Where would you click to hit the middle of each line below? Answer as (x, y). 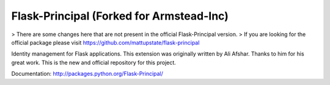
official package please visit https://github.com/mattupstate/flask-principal (105, 42)
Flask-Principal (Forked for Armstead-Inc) (120, 16)
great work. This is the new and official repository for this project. (94, 62)
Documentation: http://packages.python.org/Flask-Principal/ (87, 74)
